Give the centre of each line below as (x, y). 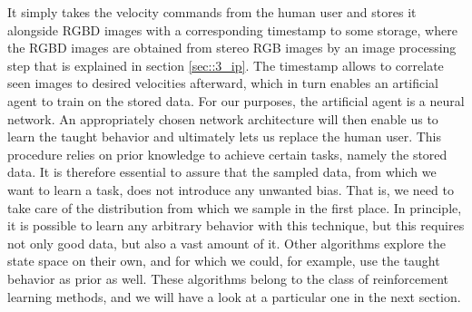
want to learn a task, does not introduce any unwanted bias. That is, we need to (231, 189)
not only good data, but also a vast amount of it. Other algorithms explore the (226, 243)
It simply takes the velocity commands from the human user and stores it (212, 12)
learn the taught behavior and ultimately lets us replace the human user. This (225, 136)
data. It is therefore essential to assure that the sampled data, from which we (222, 172)
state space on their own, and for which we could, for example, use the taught (224, 261)
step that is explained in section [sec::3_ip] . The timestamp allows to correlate (226, 65)
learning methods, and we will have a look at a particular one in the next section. (234, 296)
